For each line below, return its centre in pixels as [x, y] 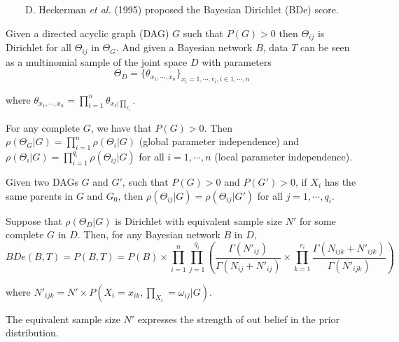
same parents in [40, 195]
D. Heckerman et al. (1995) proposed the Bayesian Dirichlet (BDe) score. [182, 9]
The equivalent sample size [63, 319]
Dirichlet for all [39, 47]
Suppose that [34, 220]
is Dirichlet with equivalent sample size [198, 220]
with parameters [237, 61]
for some [317, 220]
